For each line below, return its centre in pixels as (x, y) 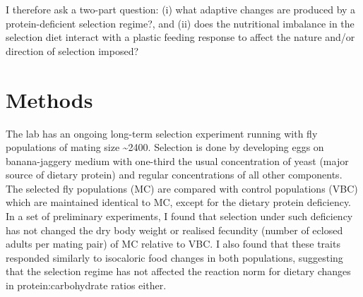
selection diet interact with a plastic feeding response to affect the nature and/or (180, 37)
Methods (49, 99)
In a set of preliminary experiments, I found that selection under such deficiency (179, 216)
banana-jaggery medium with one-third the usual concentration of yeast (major (177, 160)
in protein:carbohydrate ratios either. (86, 285)
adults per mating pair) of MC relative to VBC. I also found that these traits (173, 244)
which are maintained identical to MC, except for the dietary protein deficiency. (179, 202)
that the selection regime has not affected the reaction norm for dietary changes (178, 271)
